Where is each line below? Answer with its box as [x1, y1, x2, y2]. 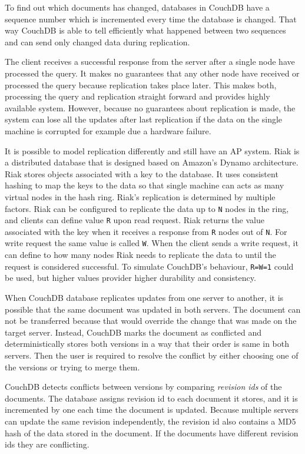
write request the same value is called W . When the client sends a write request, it [5, 237, 299, 249]
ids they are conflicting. [5, 438, 89, 450]
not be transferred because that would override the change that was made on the [5, 314, 297, 327]
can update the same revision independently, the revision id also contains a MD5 [5, 415, 296, 427]
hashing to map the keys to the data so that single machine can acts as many [5, 179, 284, 191]
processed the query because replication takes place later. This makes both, [5, 78, 277, 91]
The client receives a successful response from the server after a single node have [5, 55, 295, 68]
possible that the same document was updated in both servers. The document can [5, 303, 301, 315]
